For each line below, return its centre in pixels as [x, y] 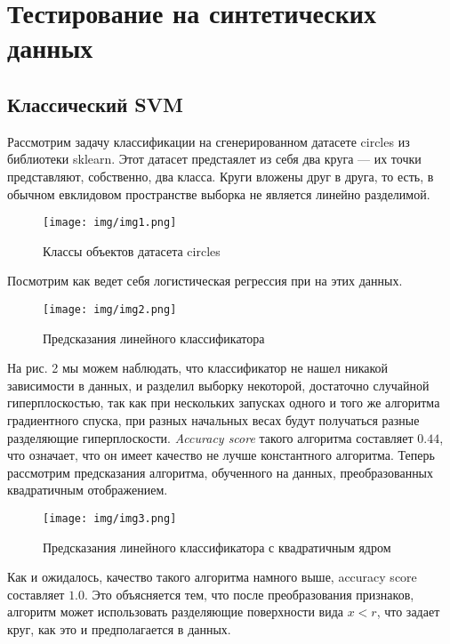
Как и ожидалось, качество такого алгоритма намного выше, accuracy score [212, 577]
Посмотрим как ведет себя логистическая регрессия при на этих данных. [205, 281]
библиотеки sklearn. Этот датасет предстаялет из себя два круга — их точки [214, 159]
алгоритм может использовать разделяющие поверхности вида [175, 612]
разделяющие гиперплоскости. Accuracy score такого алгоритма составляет [210, 437]
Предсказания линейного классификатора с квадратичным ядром [217, 547]
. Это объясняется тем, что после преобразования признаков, [249, 594]
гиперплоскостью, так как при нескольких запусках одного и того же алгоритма [224, 402]
